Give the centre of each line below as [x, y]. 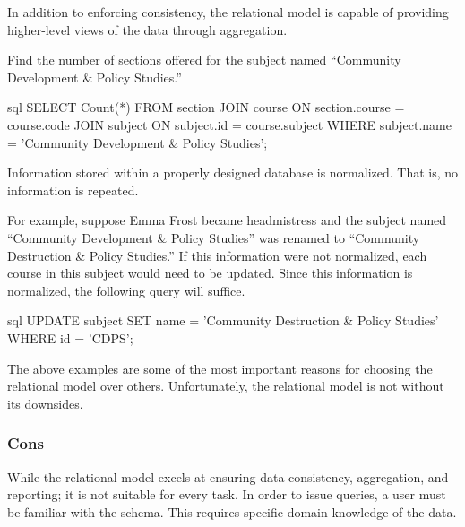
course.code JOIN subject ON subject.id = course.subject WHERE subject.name [229, 124]
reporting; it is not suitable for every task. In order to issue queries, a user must [227, 494]
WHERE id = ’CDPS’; [70, 337]
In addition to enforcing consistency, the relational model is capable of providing [228, 12]
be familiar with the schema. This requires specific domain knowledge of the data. [232, 511]
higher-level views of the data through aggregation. [147, 29]
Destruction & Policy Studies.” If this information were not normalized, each [217, 255]
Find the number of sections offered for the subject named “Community [204, 60]
